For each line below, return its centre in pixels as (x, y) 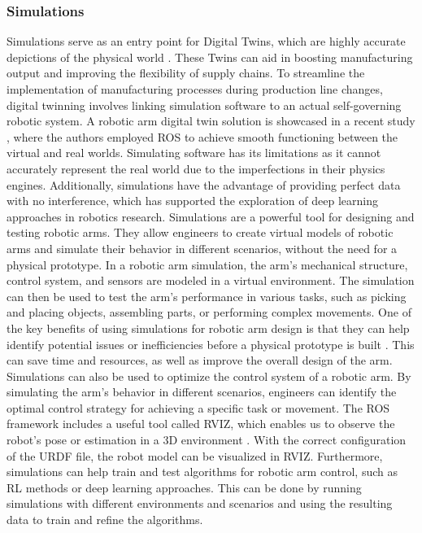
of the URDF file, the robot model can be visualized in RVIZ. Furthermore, (195, 455)
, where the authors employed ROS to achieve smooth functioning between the (202, 136)
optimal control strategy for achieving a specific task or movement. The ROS (198, 407)
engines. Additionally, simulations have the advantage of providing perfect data (204, 184)
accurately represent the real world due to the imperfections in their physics (196, 168)
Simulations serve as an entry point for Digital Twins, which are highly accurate (206, 41)
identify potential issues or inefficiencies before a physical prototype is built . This (211, 344)
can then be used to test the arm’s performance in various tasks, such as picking (207, 296)
